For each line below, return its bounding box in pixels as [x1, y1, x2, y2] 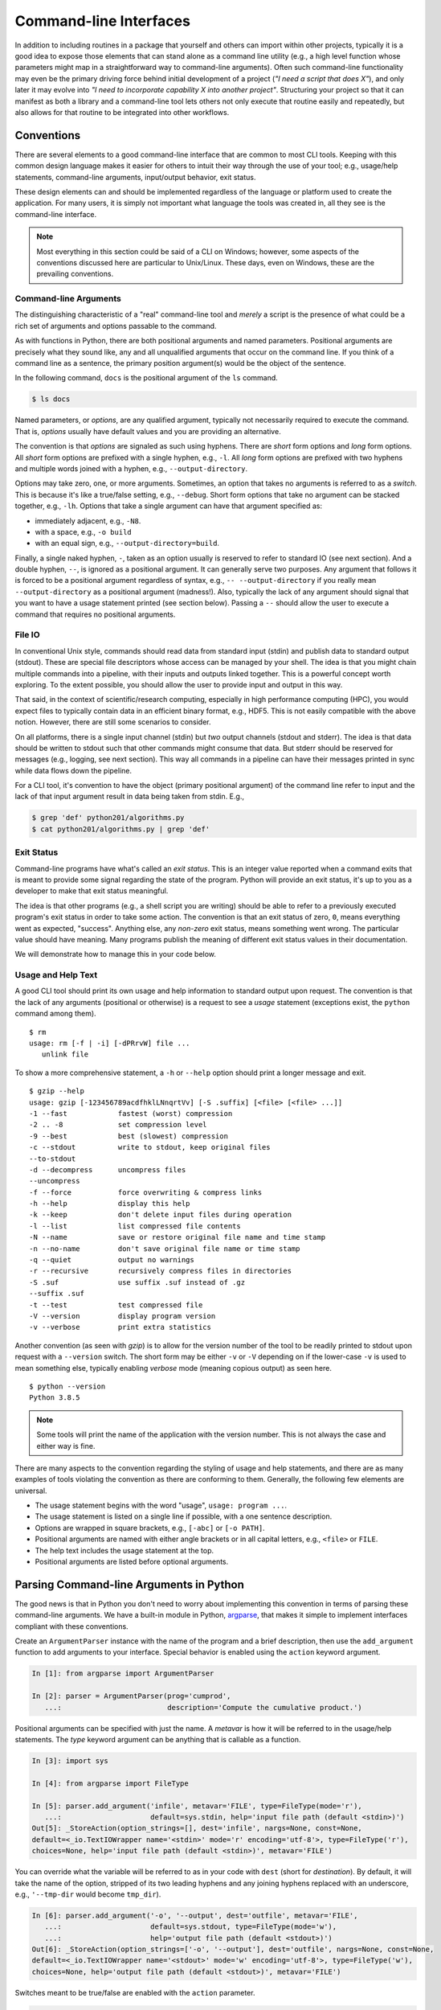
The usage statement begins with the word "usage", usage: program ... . [35, 1500, 288, 1511]
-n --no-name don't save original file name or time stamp [29, 1244, 300, 1253]
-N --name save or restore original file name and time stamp [29, 1233, 326, 1242]
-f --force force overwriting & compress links [29, 1188, 263, 1197]
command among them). [14, 1009, 96, 1019]
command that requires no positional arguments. [14, 609, 176, 619]
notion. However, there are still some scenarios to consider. [14, 717, 212, 727]
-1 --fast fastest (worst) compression [29, 1109, 233, 1118]
